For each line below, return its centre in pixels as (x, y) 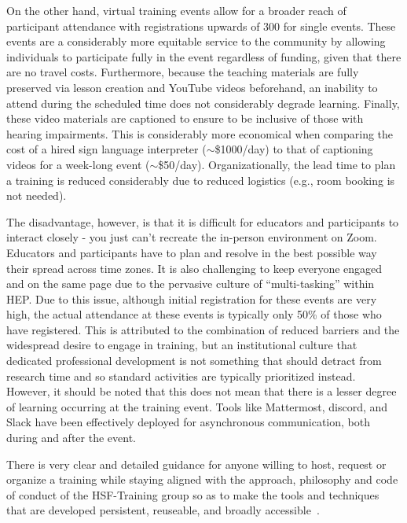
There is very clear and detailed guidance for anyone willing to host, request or (196, 464)
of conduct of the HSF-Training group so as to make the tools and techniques (193, 494)
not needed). (37, 195)
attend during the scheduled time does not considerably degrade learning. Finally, (203, 103)
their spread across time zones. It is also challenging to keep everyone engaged (194, 268)
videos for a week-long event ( (78, 164)
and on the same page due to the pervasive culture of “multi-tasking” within (191, 284)
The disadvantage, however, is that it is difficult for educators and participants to (203, 221)
